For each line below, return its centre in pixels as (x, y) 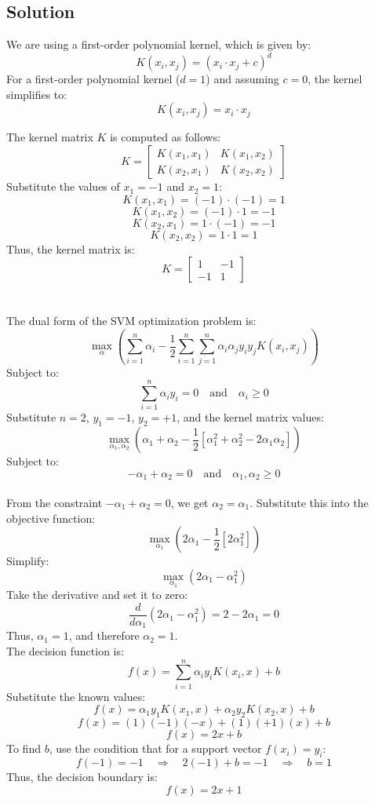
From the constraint (55, 502)
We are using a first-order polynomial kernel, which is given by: (159, 44)
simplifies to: (37, 94)
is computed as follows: (166, 137)
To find (24, 748)
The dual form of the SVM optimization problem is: (131, 321)
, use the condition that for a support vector (155, 748)
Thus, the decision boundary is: (82, 776)
